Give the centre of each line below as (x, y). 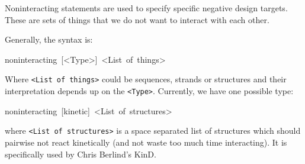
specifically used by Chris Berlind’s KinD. (81, 154)
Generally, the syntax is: (49, 39)
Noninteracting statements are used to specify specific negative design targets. (146, 8)
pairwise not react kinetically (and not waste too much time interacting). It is (146, 142)
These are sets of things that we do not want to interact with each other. (137, 19)
